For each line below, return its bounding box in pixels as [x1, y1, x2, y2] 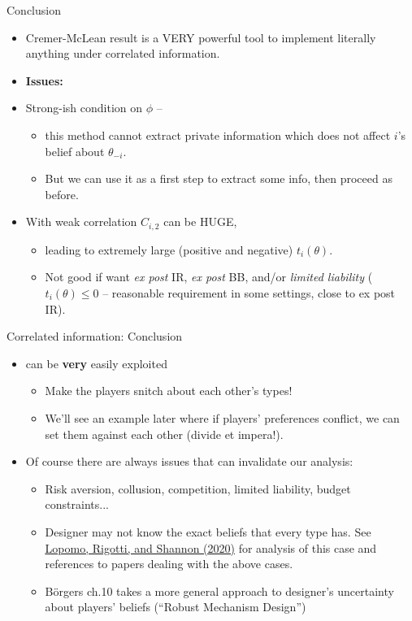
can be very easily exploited [25, 354, 167, 371]
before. [45, 185, 79, 202]
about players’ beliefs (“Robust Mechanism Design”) [45, 598, 306, 615]
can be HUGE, [163, 213, 237, 230]
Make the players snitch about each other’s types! [45, 382, 293, 399]
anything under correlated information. [25, 45, 220, 62]
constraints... [45, 496, 109, 513]
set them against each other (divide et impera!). [45, 425, 284, 442]
